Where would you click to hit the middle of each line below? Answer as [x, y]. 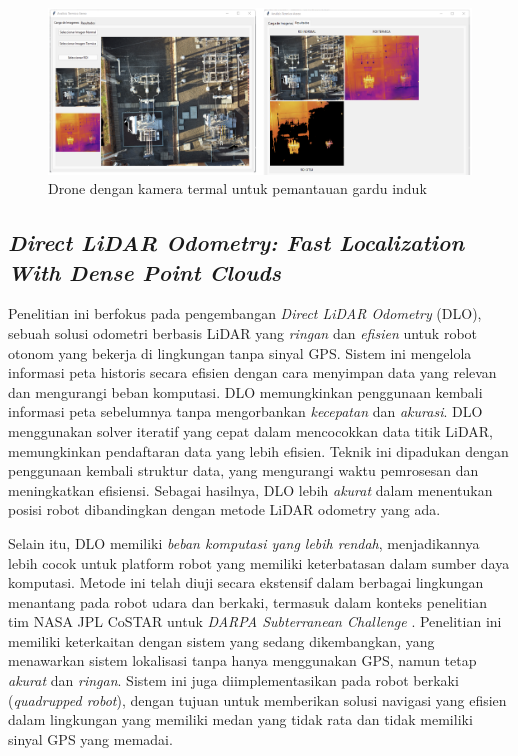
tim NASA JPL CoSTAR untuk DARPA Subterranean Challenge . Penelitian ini [255, 621]
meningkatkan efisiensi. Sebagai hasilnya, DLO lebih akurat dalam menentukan [250, 489]
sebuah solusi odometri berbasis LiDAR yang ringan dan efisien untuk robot [242, 332]
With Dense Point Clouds [144, 271]
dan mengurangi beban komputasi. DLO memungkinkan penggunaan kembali [245, 391]
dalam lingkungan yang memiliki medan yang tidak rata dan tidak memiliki [240, 719]
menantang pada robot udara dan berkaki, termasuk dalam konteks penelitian [248, 601]
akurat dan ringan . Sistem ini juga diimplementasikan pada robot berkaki [233, 680]
